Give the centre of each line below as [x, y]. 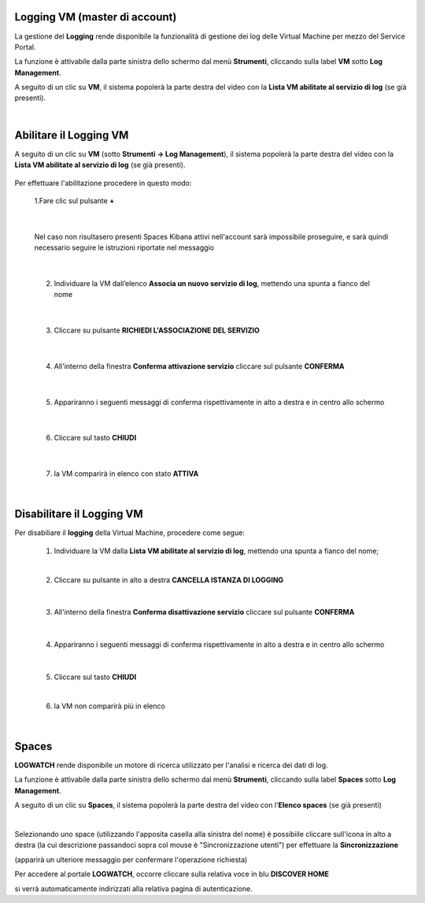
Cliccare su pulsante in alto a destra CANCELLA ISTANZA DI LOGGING [169, 580]
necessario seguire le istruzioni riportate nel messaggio [124, 247]
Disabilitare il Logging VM [79, 514]
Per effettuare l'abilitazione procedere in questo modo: [103, 183]
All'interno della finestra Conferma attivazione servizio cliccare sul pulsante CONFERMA [199, 366]
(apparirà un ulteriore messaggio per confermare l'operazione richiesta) [131, 860]
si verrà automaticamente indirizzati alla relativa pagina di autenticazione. [133, 888]
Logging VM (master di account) [96, 17]
